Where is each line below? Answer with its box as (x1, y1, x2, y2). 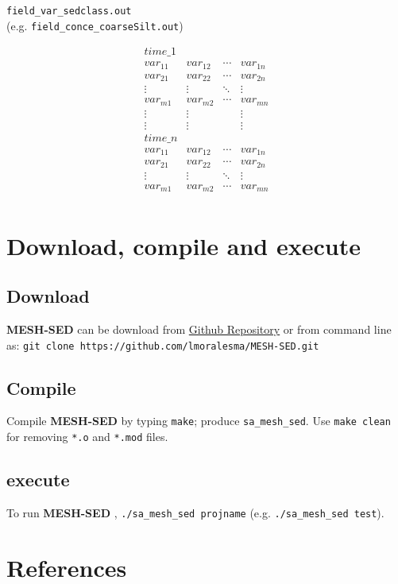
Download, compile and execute (6, 229, 361, 261)
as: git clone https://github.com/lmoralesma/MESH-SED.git (6, 336, 319, 353)
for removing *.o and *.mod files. (6, 428, 168, 445)
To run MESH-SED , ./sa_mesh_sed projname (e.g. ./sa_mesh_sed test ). (6, 504, 384, 520)
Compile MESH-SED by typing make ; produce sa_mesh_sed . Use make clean (6, 412, 391, 429)
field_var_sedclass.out (6, 6, 132, 17)
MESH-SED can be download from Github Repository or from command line (6, 321, 392, 338)
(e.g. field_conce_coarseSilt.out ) (6, 17, 184, 33)
